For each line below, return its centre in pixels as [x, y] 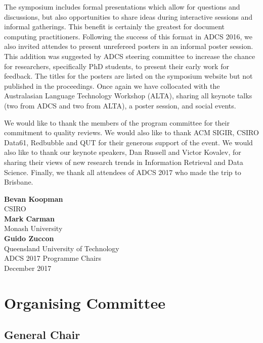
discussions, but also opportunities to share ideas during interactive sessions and [128, 16]
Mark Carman [29, 218]
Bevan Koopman [34, 198]
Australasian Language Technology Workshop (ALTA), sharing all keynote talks [128, 96]
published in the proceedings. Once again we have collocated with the [112, 85]
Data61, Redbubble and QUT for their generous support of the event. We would [128, 142]
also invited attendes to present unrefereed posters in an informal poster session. [129, 46]
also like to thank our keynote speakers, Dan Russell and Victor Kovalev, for [123, 152]
